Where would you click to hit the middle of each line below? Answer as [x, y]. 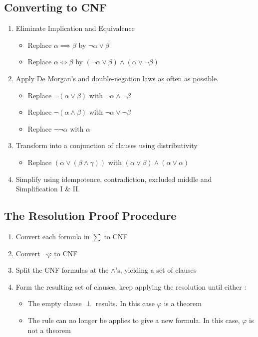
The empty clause [55, 303]
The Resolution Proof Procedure [90, 216]
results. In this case [125, 303]
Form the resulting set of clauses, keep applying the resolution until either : [131, 286]
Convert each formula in [53, 236]
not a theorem [49, 330]
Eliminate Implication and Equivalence [75, 28]
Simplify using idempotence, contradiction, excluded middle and [114, 179]
